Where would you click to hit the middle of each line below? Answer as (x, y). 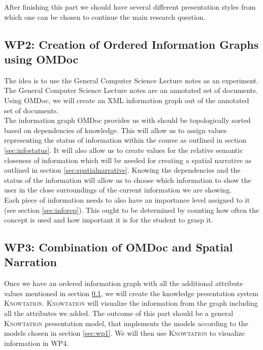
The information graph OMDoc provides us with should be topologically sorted (127, 120)
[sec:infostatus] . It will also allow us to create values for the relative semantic (124, 150)
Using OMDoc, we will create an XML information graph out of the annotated (127, 100)
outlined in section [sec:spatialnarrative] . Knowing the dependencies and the (122, 170)
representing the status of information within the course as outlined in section (125, 140)
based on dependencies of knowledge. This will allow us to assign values (116, 130)
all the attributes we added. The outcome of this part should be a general (119, 313)
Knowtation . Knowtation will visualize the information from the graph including (131, 303)
